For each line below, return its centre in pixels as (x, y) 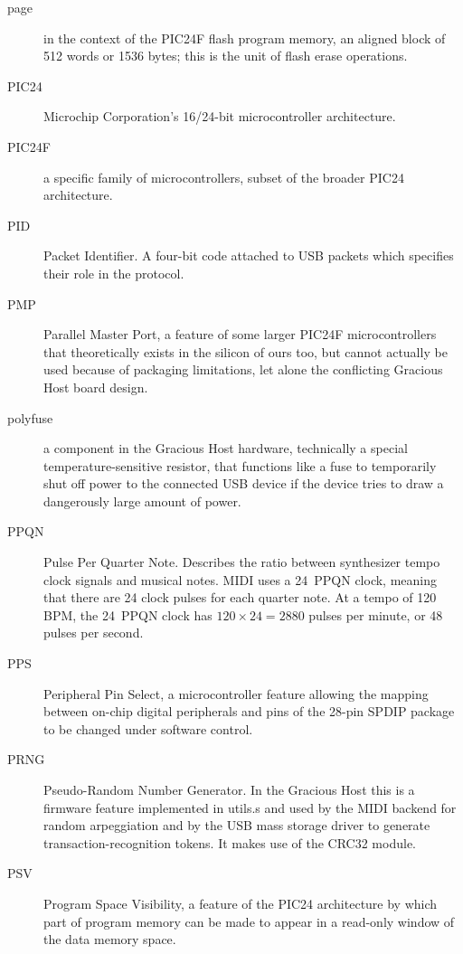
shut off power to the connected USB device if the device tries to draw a (244, 483)
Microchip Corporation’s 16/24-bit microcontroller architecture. (220, 116)
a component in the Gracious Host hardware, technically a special (226, 448)
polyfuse (30, 417)
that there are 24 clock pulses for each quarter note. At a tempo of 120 (240, 597)
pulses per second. (94, 633)
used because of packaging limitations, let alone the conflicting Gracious (243, 369)
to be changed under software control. (148, 728)
